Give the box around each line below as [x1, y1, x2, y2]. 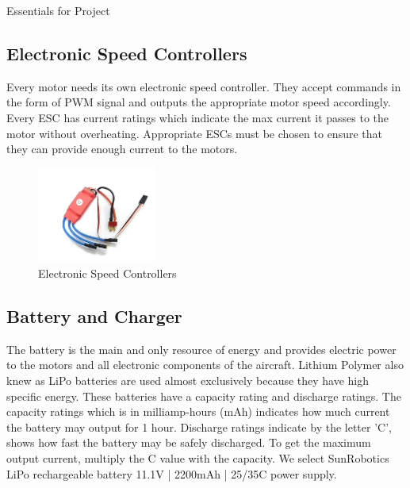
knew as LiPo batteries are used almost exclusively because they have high [6, 372, 370, 389]
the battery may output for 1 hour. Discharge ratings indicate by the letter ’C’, [6, 418, 392, 435]
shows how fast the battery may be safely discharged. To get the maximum [6, 434, 371, 451]
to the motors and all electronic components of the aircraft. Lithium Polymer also [6, 356, 404, 373]
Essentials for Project [6, 2, 110, 18]
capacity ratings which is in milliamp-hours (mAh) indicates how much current [6, 403, 390, 420]
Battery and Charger [6, 304, 182, 329]
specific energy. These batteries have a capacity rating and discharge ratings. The [6, 387, 401, 404]
